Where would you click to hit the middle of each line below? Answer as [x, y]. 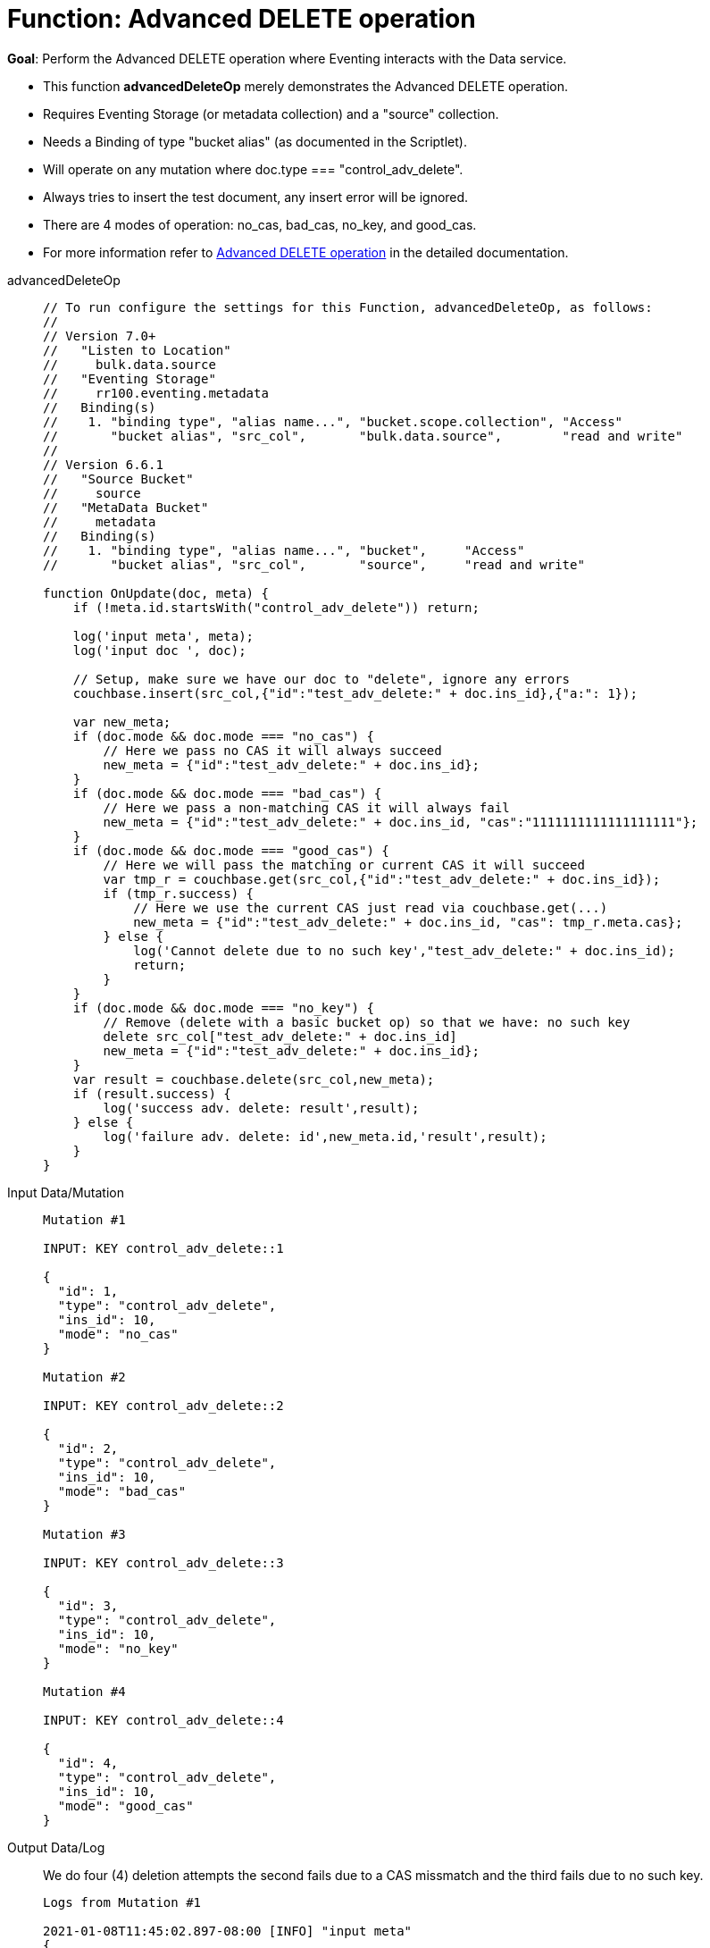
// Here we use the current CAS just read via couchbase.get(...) [371, 907]
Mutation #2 [84, 1377]
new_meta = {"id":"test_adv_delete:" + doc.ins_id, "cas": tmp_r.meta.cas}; [408, 922]
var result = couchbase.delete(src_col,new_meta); [254, 1079]
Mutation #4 [84, 1691]
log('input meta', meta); [163, 636]
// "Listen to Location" [137, 350]
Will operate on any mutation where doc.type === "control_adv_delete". [253, 169]
